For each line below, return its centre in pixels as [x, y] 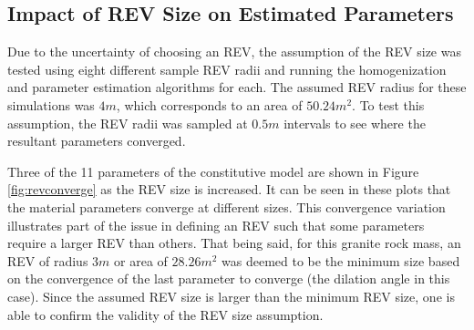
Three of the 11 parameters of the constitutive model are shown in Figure [213, 171]
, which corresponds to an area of [209, 104]
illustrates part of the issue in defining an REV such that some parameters [216, 225]
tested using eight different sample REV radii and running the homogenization [227, 69]
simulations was [51, 104]
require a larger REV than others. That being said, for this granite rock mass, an [234, 243]
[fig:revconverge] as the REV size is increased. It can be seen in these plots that [229, 189]
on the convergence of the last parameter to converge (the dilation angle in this [229, 278]
